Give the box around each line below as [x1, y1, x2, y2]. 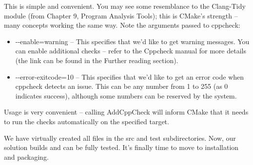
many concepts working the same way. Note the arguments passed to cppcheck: [4, 20, 240, 30]
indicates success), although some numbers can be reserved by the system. [15, 90, 237, 100]
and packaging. [4, 151, 49, 162]
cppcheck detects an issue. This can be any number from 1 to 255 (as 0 [15, 81, 228, 91]
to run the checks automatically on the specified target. [4, 116, 169, 126]
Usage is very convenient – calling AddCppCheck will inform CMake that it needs [4, 107, 249, 117]
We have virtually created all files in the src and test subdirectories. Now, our [4, 132, 236, 143]
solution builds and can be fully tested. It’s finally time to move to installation [4, 142, 239, 152]
